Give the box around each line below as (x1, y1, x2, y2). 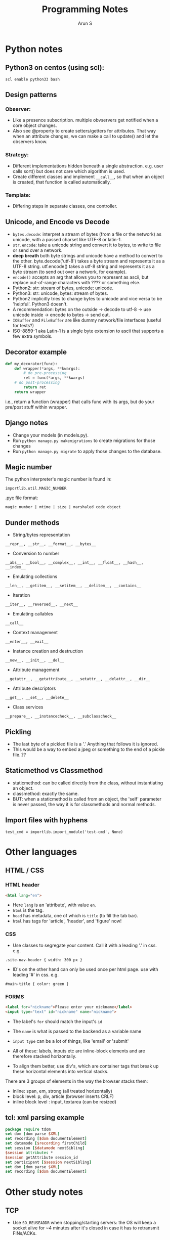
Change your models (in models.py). (12, 432, 89, 438)
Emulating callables (12, 611, 53, 617)
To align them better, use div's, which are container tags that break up (12, 1063, 159, 1069)
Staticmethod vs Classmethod (5, 766, 103, 775)
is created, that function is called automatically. (12, 179, 111, 185)
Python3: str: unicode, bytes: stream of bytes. (12, 290, 108, 296)
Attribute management (12, 667, 60, 673)
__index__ (5, 565, 26, 570)
